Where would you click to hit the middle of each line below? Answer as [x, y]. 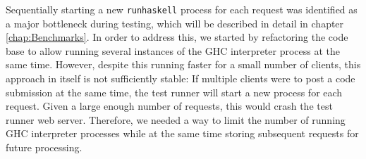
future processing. [44, 147]
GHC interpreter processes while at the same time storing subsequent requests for [182, 133]
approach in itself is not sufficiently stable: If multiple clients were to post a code [181, 78]
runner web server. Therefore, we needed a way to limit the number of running [176, 119]
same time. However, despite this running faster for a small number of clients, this [183, 64]
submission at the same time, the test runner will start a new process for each [174, 92]
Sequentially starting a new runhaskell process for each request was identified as [182, 9]
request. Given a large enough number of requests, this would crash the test [169, 106]
